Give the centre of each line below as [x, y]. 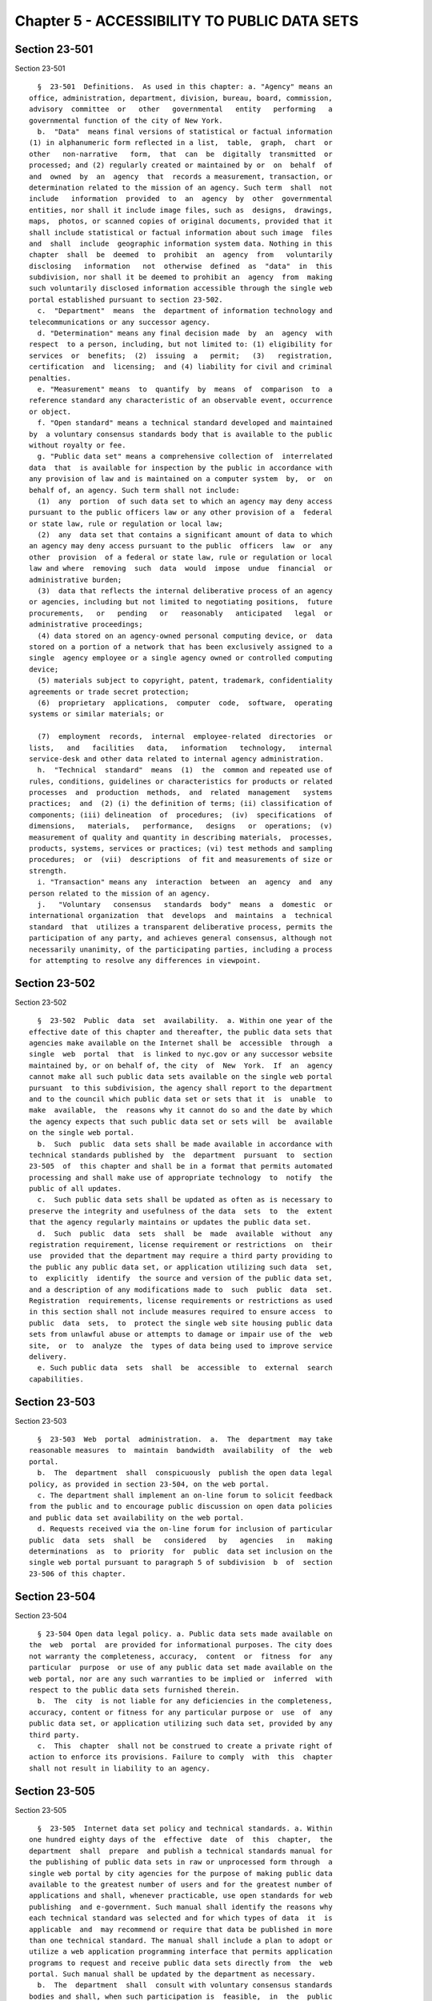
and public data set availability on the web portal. [136, 1518]
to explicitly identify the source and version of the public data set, [181, 1278]
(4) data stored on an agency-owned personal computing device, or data [185, 636]
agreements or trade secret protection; [109, 692]
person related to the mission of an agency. [120, 893]
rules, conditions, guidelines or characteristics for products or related [181, 781]
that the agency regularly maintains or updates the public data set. [170, 1222]
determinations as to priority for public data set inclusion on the [181, 1551]
